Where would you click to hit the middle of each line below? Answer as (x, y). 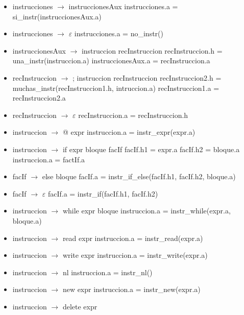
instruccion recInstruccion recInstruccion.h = (152, 50)
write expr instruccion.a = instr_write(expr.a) (135, 255)
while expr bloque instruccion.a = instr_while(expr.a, (147, 211)
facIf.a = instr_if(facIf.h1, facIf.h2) (103, 193)
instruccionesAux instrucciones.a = (123, 6)
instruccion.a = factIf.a (49, 159)
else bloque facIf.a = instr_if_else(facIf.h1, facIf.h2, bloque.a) (139, 176)
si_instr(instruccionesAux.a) (57, 16)
